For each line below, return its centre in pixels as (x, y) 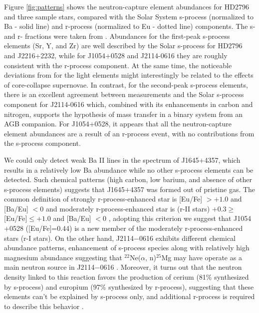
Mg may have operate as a (202, 257)
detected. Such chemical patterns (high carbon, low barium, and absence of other (128, 179)
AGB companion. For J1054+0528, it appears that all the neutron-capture (118, 124)
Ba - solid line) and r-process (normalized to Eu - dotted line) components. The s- (130, 26)
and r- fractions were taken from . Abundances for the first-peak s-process (117, 36)
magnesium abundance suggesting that (63, 257)
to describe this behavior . (44, 306)
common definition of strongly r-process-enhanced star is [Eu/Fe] (103, 199)
